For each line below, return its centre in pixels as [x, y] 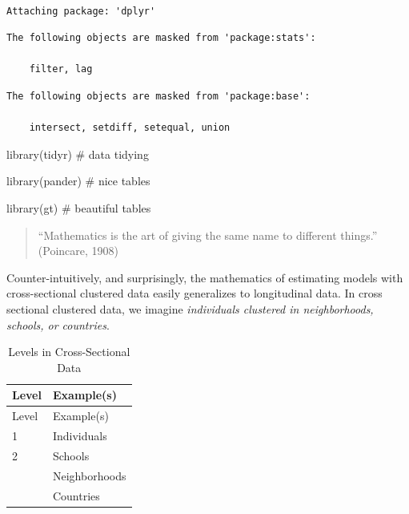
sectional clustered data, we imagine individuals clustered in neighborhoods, [190, 308]
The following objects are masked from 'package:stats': [161, 38]
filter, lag [61, 69]
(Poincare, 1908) [78, 251]
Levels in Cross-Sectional [69, 352]
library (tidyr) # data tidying [78, 154]
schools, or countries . [58, 324]
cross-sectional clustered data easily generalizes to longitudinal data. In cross [194, 293]
